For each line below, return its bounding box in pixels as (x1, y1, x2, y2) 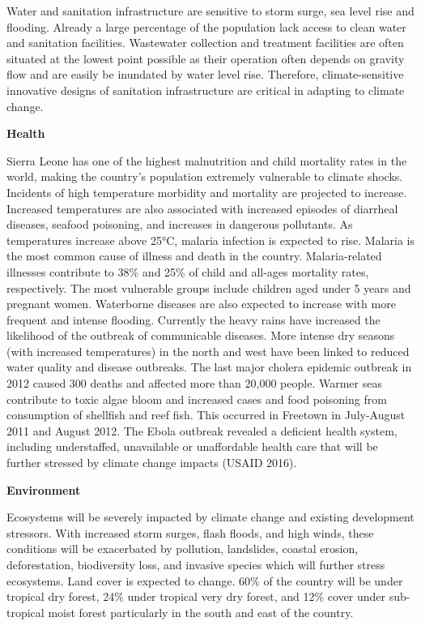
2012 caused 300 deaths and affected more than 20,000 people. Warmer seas (6, 375, 382, 392)
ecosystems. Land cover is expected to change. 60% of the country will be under (6, 572, 403, 589)
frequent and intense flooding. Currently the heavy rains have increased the (6, 311, 381, 328)
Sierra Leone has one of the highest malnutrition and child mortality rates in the (6, 152, 407, 169)
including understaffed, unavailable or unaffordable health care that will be (6, 438, 378, 455)
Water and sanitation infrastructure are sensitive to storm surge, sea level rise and (6, 2, 415, 19)
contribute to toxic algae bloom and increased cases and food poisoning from (6, 390, 387, 407)
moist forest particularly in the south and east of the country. (48, 603, 354, 620)
